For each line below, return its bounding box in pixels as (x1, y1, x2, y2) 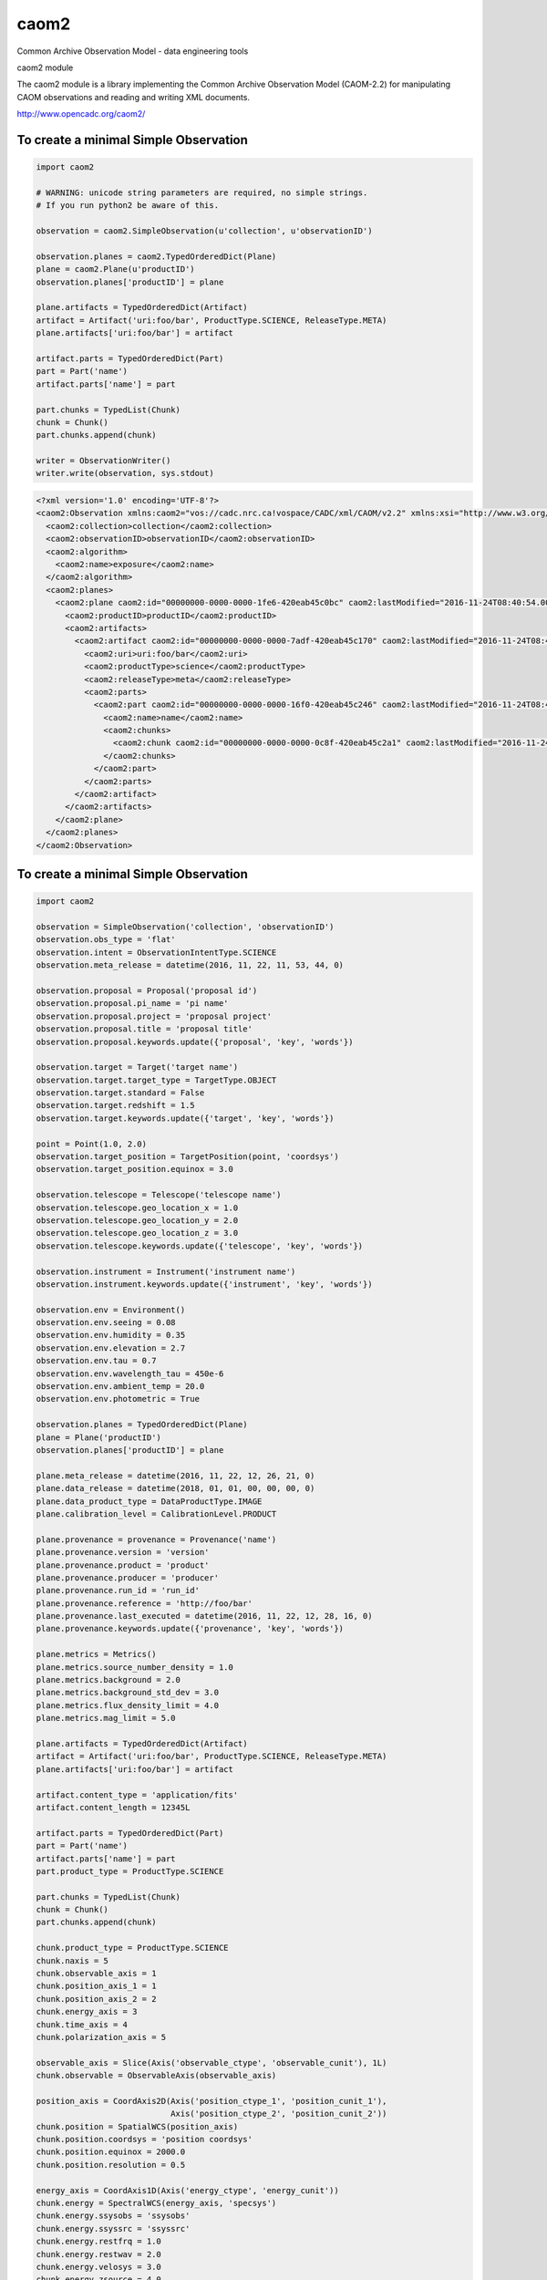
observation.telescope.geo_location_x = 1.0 (36, 1202, 239, 1213)
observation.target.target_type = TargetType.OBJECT (36, 1074, 277, 1085)
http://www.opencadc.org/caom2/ (16, 109, 146, 119)
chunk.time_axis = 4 (36, 2019, 128, 2029)
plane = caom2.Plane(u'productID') (36, 264, 195, 275)
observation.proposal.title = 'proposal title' (36, 1024, 253, 1034)
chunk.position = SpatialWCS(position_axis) (36, 2121, 239, 2131)
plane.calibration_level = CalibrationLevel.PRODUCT (36, 1508, 277, 1518)
